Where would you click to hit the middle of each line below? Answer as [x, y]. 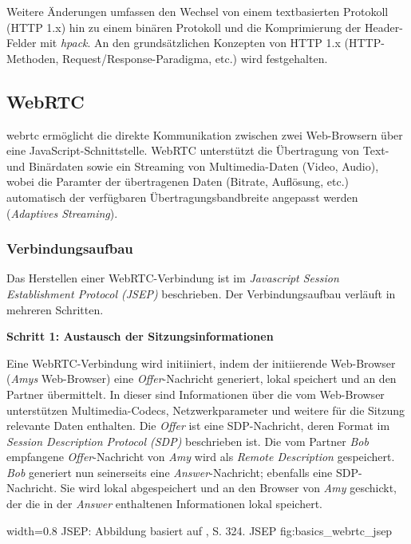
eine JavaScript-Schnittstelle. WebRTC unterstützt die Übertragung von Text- [198, 150]
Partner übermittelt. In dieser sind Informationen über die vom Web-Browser [196, 394]
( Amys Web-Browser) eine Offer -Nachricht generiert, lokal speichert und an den [202, 378]
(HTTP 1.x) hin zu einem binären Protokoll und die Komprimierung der [184, 27]
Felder [22, 43]
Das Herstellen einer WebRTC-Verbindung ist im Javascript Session [173, 278]
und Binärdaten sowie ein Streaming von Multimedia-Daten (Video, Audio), [193, 166]
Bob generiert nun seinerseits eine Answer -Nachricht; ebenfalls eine [170, 472]
